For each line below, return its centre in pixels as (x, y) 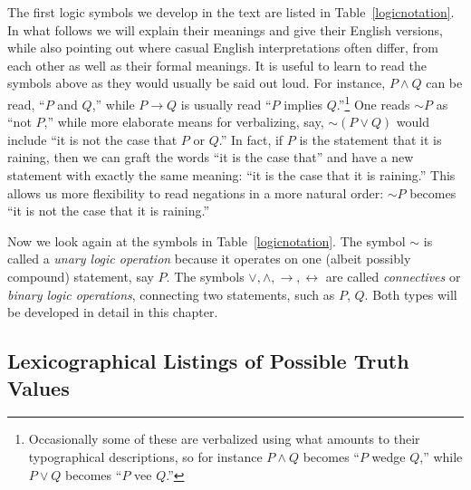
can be (444, 83)
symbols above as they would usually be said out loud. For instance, (197, 83)
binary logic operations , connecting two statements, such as (171, 294)
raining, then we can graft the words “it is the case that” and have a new (211, 157)
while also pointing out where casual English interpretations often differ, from (223, 48)
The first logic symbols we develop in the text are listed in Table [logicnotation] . (231, 12)
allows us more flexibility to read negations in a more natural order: (196, 192)
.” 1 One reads (373, 102)
